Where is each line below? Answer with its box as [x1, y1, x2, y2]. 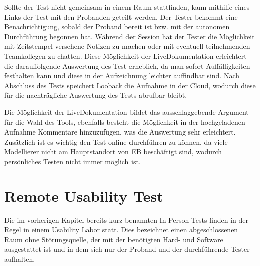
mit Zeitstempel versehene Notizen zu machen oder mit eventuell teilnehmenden [4, 41, 250, 51]
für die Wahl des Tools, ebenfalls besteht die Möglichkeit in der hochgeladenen [4, 116, 245, 127]
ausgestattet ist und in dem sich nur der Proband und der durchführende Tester [4, 244, 250, 254]
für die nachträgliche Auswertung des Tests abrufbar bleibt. [4, 90, 187, 100]
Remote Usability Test [4, 185, 163, 206]
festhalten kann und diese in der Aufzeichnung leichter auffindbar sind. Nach [4, 70, 239, 81]
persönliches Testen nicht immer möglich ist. [4, 156, 141, 166]
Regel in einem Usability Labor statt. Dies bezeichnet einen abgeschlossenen [4, 224, 238, 235]
